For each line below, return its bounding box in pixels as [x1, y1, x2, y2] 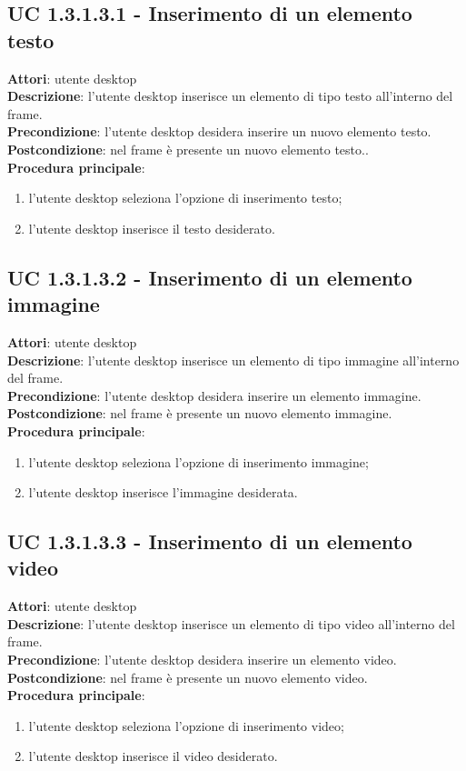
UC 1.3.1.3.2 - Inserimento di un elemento [7, 263, 412, 291]
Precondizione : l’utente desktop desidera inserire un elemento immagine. [7, 385, 421, 405]
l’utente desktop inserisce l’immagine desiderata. [28, 483, 298, 502]
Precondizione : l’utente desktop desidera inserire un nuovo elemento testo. [7, 122, 431, 141]
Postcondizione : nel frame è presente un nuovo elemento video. [7, 667, 368, 686]
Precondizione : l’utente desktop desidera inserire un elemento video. [7, 650, 397, 669]
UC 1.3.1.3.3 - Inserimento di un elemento [7, 527, 412, 556]
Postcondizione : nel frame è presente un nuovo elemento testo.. [7, 139, 369, 158]
